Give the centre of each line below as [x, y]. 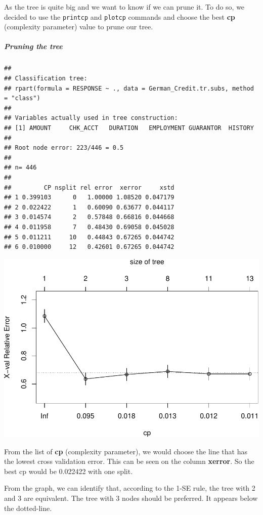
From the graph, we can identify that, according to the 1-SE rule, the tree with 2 [130, 488]
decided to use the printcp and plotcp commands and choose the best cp [120, 16]
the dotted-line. [28, 508]
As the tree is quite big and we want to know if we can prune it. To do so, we [124, 7]
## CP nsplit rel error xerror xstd [89, 187]
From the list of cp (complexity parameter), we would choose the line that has [126, 451]
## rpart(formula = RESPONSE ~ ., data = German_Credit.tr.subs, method [129, 88]
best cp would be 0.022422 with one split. [69, 471]
